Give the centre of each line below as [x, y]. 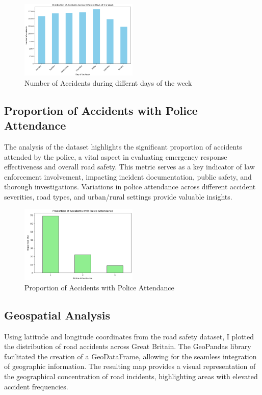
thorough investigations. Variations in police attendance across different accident [130, 187]
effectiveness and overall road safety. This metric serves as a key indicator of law [129, 167]
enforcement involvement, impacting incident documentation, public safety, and [128, 176]
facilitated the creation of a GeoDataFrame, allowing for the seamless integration [130, 356]
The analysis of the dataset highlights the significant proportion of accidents [123, 146]
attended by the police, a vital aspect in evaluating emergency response [116, 156]
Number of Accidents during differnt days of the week [108, 82]
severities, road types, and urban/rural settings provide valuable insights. [118, 196]
